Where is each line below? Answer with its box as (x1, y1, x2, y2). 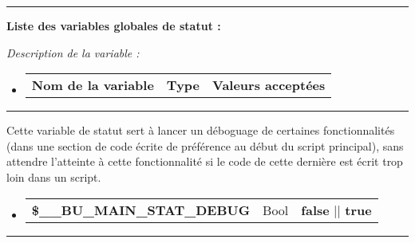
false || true (301, 200, 372, 219)
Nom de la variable (31, 76, 154, 95)
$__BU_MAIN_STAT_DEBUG (31, 200, 251, 219)
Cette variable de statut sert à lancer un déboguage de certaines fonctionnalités (6, 122, 395, 139)
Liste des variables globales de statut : (6, 18, 221, 33)
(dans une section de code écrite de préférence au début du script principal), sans (6, 137, 404, 154)
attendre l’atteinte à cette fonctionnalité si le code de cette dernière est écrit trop (6, 153, 403, 170)
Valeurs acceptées (212, 76, 326, 95)
